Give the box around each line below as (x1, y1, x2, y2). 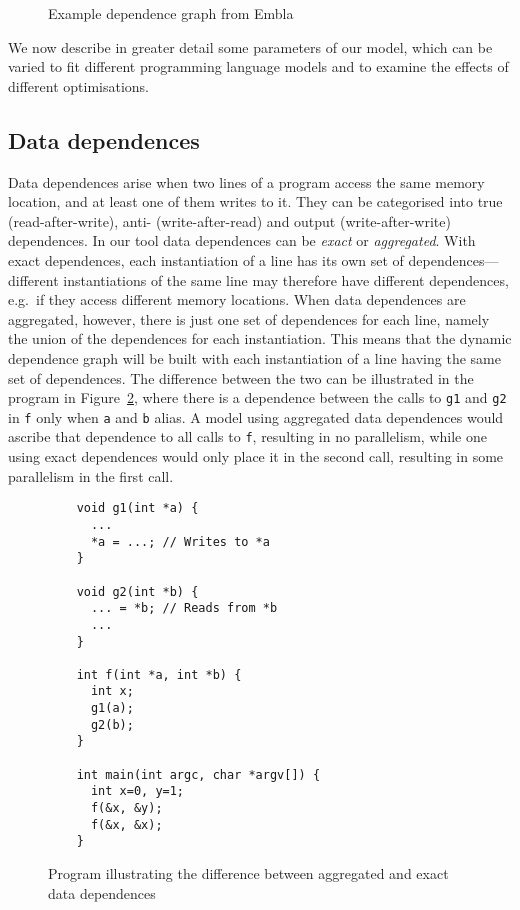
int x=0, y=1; (90, 784, 185, 799)
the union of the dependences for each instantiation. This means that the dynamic (8, 328, 512, 349)
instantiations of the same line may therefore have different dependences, (63, 269, 509, 290)
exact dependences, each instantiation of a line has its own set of (8, 249, 404, 270)
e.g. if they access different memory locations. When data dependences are (8, 289, 466, 310)
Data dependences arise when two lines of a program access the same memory (8, 171, 485, 192)
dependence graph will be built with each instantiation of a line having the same (8, 347, 501, 368)
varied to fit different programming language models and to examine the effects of (8, 56, 509, 77)
